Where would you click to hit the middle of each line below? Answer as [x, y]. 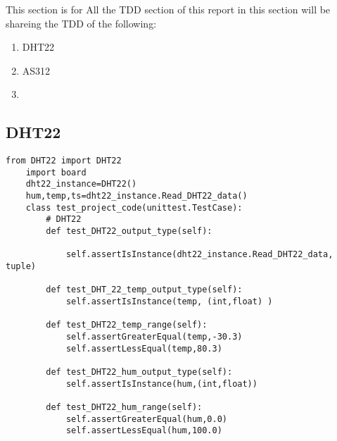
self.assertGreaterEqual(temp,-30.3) [154, 337]
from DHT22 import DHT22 [64, 161]
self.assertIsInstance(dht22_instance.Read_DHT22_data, [199, 255]
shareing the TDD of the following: [81, 23]
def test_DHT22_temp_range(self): [127, 325]
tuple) [21, 267]
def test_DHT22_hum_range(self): [124, 407]
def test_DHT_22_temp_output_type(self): [144, 290]
